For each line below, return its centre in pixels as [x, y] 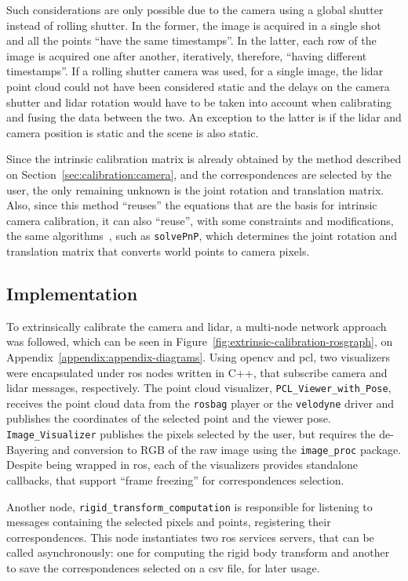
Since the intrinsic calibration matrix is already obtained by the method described [204, 159]
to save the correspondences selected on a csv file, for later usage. [163, 567]
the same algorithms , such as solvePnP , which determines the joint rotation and [202, 236]
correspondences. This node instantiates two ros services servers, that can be [190, 537]
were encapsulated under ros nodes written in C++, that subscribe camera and [197, 372]
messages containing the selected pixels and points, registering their [169, 522]
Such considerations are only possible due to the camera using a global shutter [195, 9]
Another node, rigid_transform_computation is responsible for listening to [189, 506]
